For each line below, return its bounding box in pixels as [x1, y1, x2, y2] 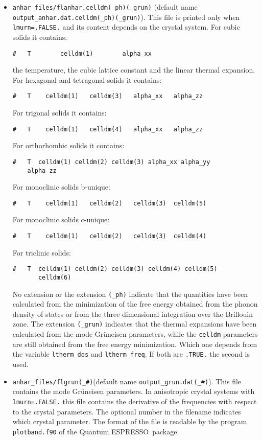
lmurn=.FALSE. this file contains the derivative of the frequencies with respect [12, 396, 257, 406]
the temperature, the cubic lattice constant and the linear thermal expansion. [12, 64, 255, 75]
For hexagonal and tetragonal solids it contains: [12, 74, 162, 85]
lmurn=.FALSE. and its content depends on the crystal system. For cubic [12, 21, 240, 32]
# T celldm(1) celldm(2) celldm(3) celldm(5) [12, 199, 207, 207]
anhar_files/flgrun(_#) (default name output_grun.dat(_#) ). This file [12, 376, 242, 386]
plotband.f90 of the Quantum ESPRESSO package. [12, 426, 179, 436]
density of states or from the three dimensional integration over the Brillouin [12, 308, 253, 319]
